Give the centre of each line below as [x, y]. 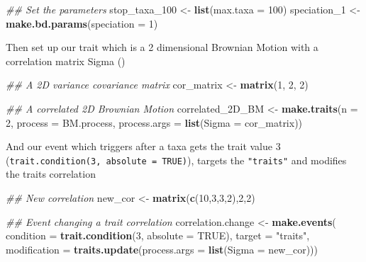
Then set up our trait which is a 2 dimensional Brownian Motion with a [162, 47]
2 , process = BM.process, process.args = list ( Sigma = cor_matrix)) [154, 122]
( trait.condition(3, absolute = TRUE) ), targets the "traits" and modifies [176, 160]
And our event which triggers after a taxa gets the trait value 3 [143, 146]
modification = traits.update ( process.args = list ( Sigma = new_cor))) [162, 249]
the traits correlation [51, 174]
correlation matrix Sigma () [66, 61]
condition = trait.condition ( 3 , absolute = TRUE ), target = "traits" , [158, 235]
